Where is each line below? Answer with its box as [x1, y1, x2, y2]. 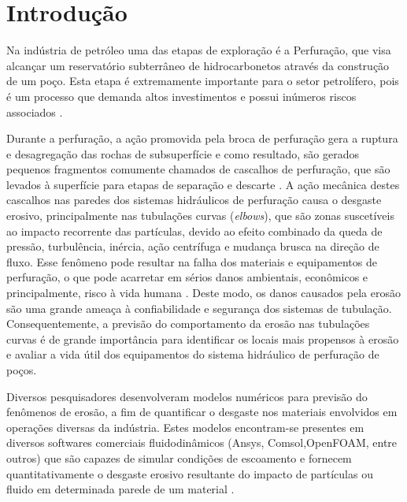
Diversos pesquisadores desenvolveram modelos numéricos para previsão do [6, 388, 368, 404]
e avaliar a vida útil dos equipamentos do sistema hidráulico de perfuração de [6, 346, 379, 363]
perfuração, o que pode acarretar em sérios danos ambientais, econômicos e [6, 269, 368, 285]
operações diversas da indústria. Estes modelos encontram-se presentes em [6, 418, 364, 435]
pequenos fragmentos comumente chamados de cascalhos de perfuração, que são [6, 161, 390, 177]
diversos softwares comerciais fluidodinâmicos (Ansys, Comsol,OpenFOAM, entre [6, 434, 398, 451]
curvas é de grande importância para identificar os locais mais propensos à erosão [6, 330, 399, 347]
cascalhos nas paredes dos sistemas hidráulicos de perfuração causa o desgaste [6, 192, 382, 208]
